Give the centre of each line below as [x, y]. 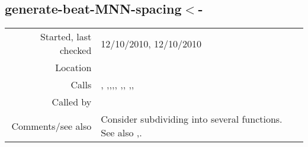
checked [76, 50]
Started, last [66, 37]
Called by [72, 102]
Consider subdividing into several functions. [192, 119]
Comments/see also [52, 126]
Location [73, 68]
